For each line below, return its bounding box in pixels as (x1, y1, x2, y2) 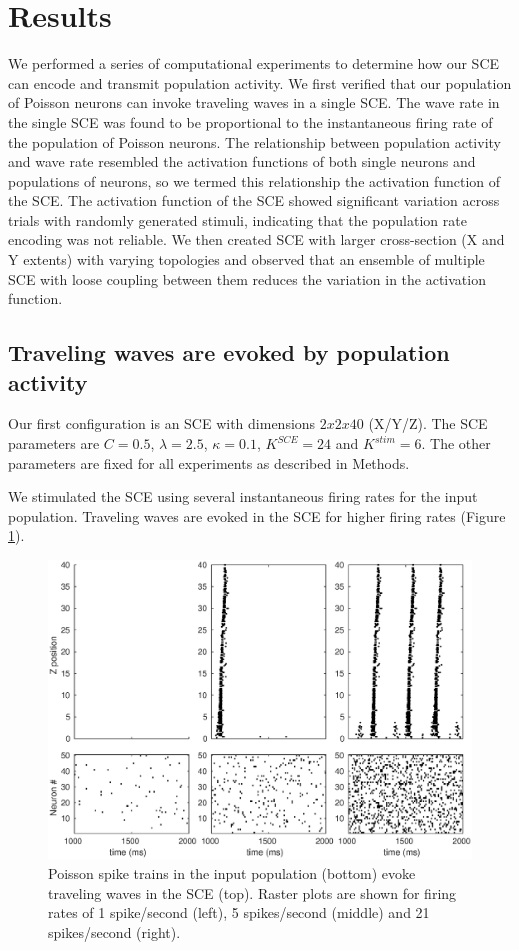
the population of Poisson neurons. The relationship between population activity (8, 131, 501, 152)
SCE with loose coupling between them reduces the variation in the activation (8, 268, 486, 289)
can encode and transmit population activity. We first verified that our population (8, 72, 512, 93)
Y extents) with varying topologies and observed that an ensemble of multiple (8, 249, 485, 270)
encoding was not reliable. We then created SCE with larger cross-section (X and (8, 229, 505, 250)
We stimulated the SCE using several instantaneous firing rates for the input (8, 486, 478, 507)
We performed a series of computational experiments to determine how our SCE (8, 53, 500, 74)
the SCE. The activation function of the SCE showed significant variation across (8, 190, 500, 211)
